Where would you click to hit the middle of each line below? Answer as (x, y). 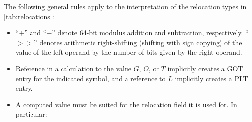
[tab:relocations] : (29, 16)
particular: (31, 114)
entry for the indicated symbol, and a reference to (91, 78)
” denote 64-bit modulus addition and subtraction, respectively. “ (150, 33)
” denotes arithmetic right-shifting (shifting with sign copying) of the (138, 42)
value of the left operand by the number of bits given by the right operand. (129, 52)
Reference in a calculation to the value (73, 68)
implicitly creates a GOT (205, 68)
